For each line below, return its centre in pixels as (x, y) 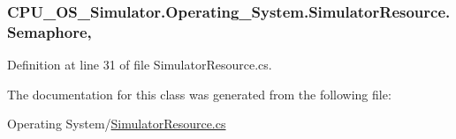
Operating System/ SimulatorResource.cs (117, 124)
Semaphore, (49, 31)
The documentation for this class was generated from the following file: (199, 94)
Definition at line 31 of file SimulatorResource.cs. (140, 65)
